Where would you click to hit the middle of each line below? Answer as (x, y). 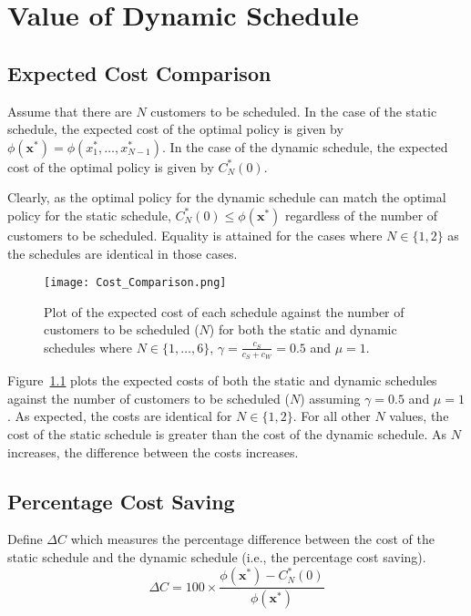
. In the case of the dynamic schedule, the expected (305, 146)
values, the (419, 416)
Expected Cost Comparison (139, 72)
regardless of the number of (362, 215)
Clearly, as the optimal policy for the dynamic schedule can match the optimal (227, 197)
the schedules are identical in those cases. (123, 253)
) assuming (330, 398)
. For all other (332, 416)
